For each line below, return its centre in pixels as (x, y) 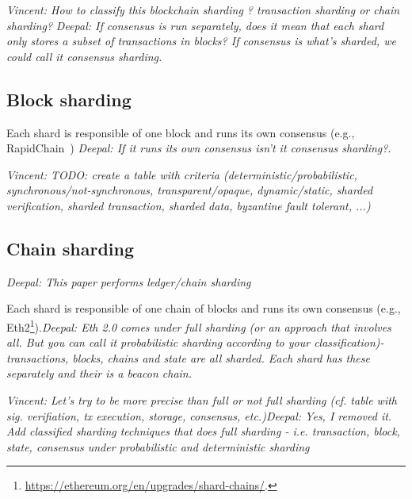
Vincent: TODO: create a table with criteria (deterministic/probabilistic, (182, 174)
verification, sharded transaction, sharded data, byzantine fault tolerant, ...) (189, 205)
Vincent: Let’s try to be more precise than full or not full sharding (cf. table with (202, 399)
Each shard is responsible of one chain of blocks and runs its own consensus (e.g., (204, 308)
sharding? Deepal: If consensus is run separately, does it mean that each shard (195, 25)
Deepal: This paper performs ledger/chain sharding (129, 281)
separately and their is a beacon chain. (99, 373)
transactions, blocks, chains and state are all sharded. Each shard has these (188, 357)
